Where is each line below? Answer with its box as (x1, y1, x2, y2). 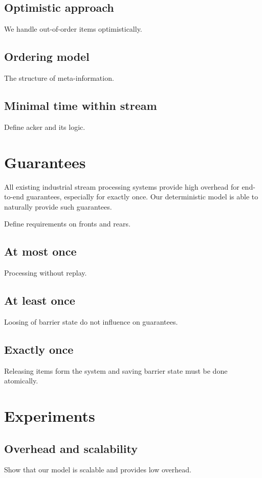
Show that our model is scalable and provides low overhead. (4, 464, 191, 475)
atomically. (4, 375, 38, 386)
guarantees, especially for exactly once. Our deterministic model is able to (26, 191, 258, 202)
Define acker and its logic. (4, 121, 85, 132)
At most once (4, 243, 77, 259)
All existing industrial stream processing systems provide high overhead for (4, 181, 239, 192)
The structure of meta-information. (4, 73, 114, 83)
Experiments (4, 405, 95, 426)
